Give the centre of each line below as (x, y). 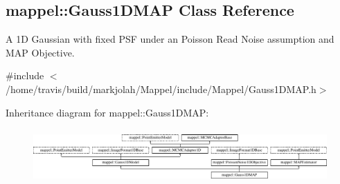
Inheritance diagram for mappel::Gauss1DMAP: (107, 112)
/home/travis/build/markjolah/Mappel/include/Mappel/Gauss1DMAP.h (161, 89)
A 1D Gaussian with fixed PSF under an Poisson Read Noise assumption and (170, 39)
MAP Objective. (40, 52)
